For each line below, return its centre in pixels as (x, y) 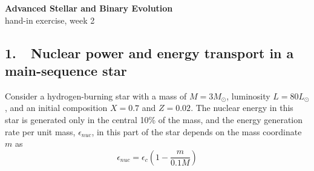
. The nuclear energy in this (242, 108)
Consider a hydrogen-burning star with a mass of (96, 96)
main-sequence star (66, 70)
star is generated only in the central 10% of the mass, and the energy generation (154, 119)
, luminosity (248, 96)
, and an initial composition (56, 108)
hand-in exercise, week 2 (50, 20)
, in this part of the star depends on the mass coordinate (197, 131)
